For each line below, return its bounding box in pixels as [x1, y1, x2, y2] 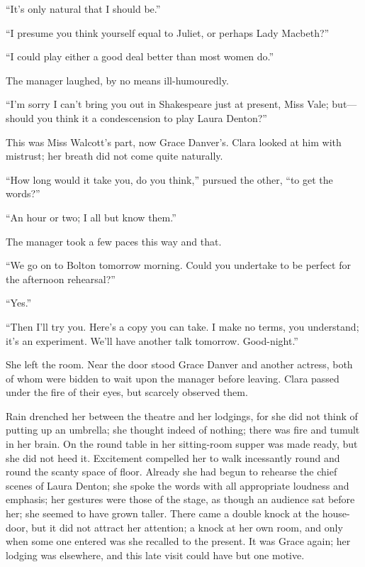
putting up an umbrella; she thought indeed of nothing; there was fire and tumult [6, 422, 360, 437]
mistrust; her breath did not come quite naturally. [6, 148, 223, 163]
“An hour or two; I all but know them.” [6, 209, 176, 224]
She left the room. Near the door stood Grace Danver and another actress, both [6, 357, 353, 372]
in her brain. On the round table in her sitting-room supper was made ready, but [6, 436, 358, 451]
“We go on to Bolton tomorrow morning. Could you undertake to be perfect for [6, 258, 351, 273]
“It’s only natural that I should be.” [6, 1, 161, 16]
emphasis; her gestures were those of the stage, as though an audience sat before [6, 492, 355, 507]
